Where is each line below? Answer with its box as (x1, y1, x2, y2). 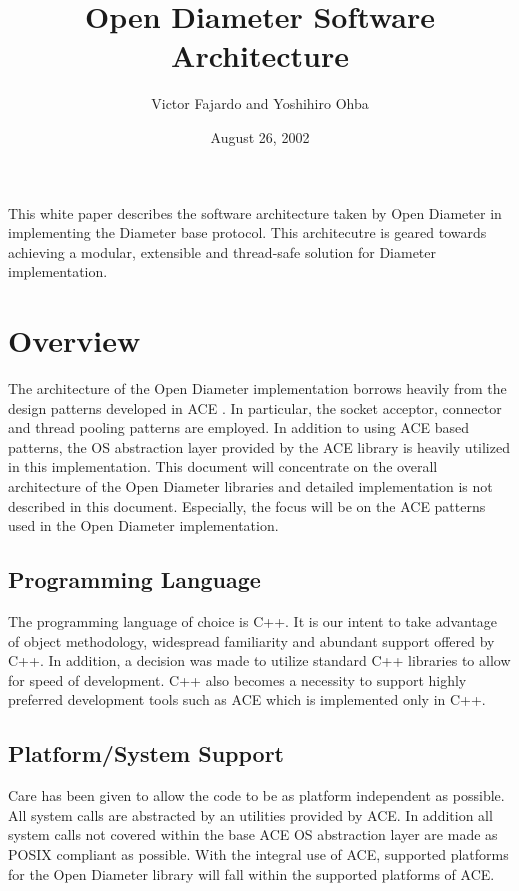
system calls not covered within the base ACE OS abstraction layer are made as (8, 824, 498, 845)
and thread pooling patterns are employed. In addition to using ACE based (8, 417, 470, 438)
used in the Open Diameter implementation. (8, 515, 279, 536)
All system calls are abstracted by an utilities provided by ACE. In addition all (8, 804, 493, 825)
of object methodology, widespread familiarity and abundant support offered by (8, 630, 495, 651)
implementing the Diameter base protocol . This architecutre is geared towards (8, 222, 487, 243)
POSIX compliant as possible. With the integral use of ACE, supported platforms (8, 843, 509, 864)
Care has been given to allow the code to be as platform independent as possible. (8, 785, 505, 806)
